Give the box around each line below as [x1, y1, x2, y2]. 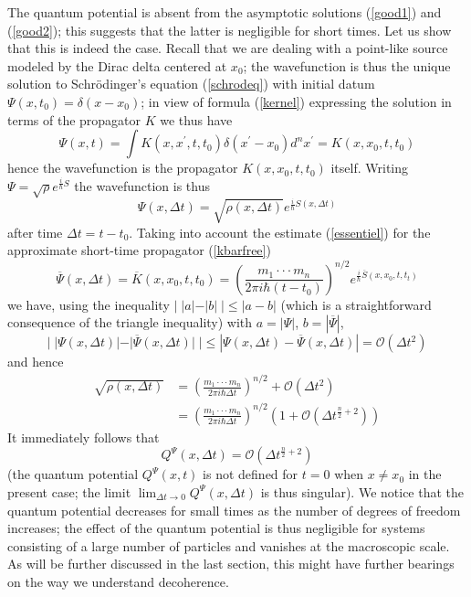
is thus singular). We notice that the [260, 482, 465, 501]
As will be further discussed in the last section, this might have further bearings [7, 554, 455, 573]
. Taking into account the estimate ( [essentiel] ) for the [129, 222, 431, 241]
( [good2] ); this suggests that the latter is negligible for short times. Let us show [7, 20, 452, 39]
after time [7, 222, 63, 241]
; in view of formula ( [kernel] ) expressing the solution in [141, 91, 452, 111]
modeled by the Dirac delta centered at [7, 56, 227, 75]
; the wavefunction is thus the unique [243, 56, 451, 75]
